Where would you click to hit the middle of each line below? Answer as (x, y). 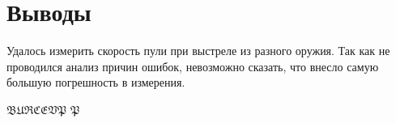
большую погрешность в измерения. (96, 82)
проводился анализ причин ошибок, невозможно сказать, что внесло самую (193, 66)
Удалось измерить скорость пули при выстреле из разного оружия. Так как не (198, 51)
